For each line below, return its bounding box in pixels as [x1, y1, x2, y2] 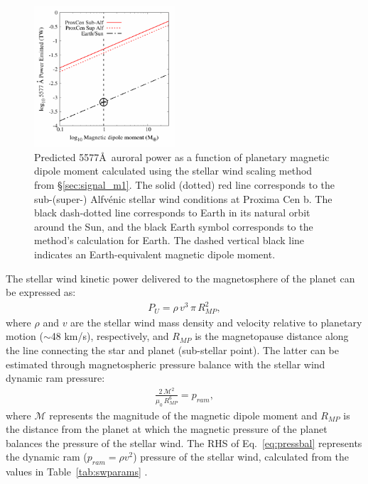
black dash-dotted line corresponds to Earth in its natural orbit [34, 205, 310, 220]
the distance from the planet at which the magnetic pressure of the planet [6, 422, 328, 436]
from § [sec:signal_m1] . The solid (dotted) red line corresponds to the [34, 177, 335, 192]
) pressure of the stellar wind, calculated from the [133, 449, 349, 464]
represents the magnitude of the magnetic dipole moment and [49, 407, 318, 422]
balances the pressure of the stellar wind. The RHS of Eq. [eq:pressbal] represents [6, 435, 362, 450]
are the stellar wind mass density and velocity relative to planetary [70, 314, 362, 329]
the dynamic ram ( [6, 449, 87, 464]
